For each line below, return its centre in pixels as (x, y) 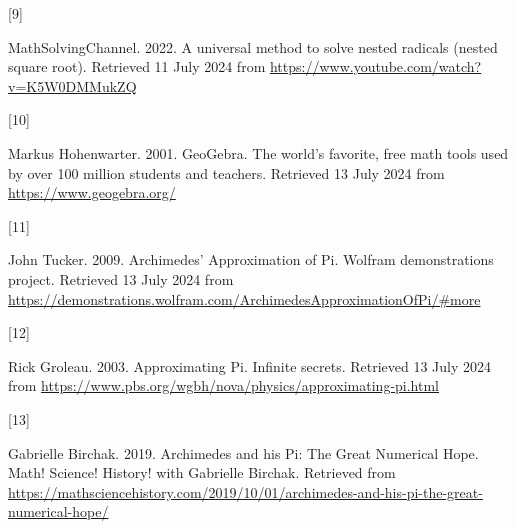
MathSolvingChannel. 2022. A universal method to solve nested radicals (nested (253, 46)
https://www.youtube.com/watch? (375, 66)
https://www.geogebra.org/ (92, 192)
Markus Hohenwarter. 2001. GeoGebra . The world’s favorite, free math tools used (258, 152)
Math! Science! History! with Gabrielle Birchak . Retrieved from (202, 472)
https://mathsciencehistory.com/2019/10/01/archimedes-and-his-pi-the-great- (245, 491)
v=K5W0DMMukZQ (72, 85)
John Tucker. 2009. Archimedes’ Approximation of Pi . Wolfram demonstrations (251, 259)
